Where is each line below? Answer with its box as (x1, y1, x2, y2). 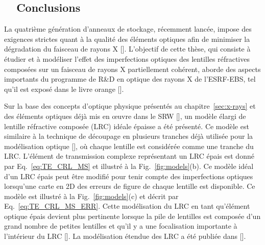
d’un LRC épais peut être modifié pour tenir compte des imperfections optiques (4, 170, 253, 181)
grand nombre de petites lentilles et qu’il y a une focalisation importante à (4, 220, 237, 231)
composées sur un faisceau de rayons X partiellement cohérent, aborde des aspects (4, 63, 261, 74)
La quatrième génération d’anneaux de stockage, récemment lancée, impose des (4, 23, 252, 34)
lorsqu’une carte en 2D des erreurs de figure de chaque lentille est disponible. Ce (4, 181, 255, 191)
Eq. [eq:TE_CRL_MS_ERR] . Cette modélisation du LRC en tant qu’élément (4, 201, 250, 211)
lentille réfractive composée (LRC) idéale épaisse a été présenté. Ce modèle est (4, 120, 249, 131)
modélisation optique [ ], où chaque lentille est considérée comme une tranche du (4, 140, 254, 151)
